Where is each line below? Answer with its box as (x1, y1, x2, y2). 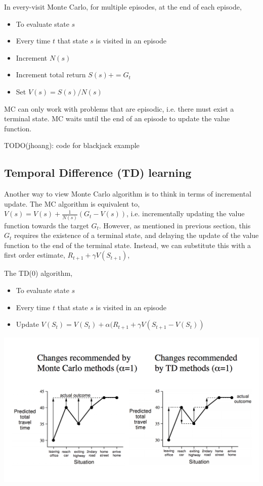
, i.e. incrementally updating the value (126, 208, 245, 219)
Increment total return (16, 69, 86, 80)
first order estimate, (4, 250, 65, 260)
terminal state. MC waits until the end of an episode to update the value (4, 113, 230, 124)
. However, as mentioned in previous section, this (99, 220, 251, 230)
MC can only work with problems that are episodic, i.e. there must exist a (4, 103, 234, 114)
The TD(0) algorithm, (4, 268, 73, 278)
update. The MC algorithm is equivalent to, (4, 198, 140, 209)
